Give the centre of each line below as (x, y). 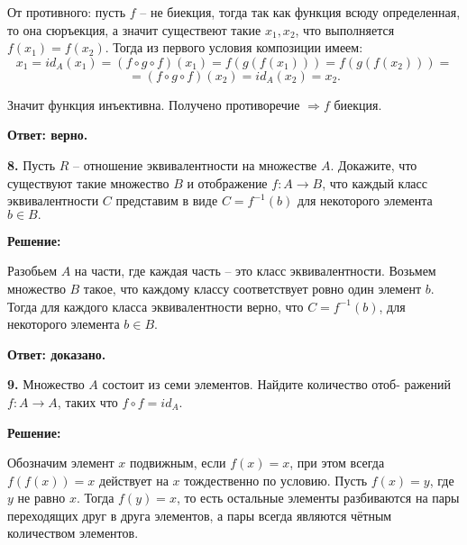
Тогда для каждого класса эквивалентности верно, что (156, 306)
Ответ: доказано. (57, 354)
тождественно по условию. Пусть (276, 480)
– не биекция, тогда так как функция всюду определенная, (300, 12)
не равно (41, 498)
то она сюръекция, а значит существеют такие (134, 29)
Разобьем (32, 271)
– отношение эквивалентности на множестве (195, 164)
